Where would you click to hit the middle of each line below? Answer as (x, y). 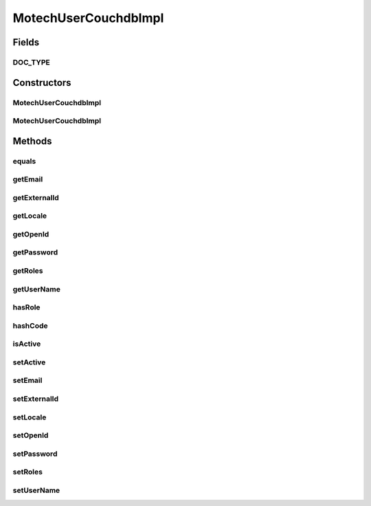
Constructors (42, 82)
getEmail (28, 179)
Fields (26, 42)
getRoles (28, 271)
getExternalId (36, 197)
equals (24, 161)
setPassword (35, 454)
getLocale (30, 216)
